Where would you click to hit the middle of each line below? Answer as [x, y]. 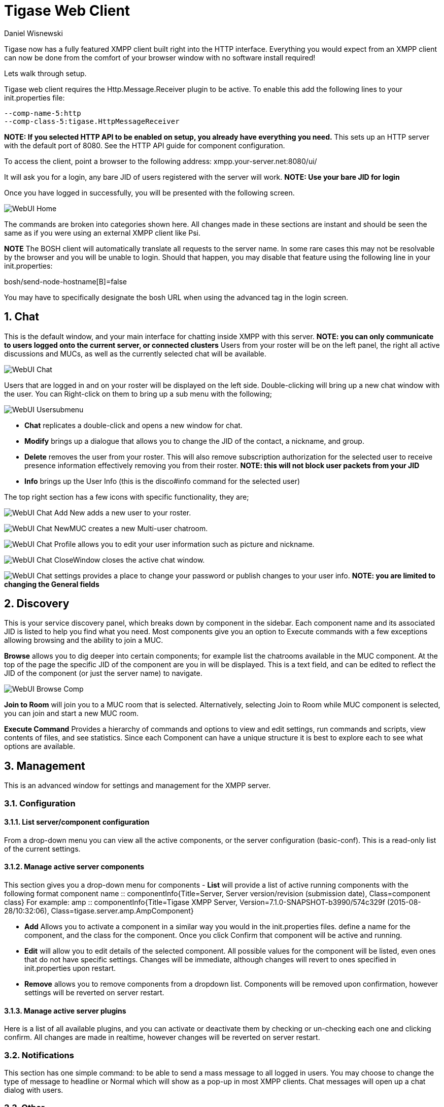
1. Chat [22, 317]
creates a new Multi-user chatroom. [148, 528]
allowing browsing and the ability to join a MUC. [84, 640]
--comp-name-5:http [43, 113]
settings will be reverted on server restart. [94, 993]
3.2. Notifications [39, 1055]
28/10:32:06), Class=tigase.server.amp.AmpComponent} [99, 911]
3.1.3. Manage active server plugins [65, 1011]
